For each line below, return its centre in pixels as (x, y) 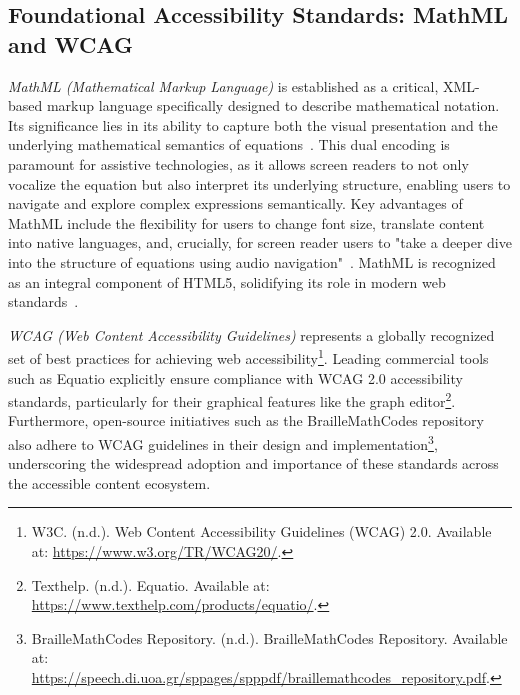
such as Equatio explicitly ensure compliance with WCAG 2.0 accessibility (235, 377)
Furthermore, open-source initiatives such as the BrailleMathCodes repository (246, 420)
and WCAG (70, 43)
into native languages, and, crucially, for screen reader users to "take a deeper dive (260, 242)
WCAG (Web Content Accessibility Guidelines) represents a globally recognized (251, 334)
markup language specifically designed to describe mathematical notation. (273, 105)
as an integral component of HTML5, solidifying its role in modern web (227, 281)
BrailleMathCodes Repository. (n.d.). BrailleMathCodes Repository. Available (269, 637)
